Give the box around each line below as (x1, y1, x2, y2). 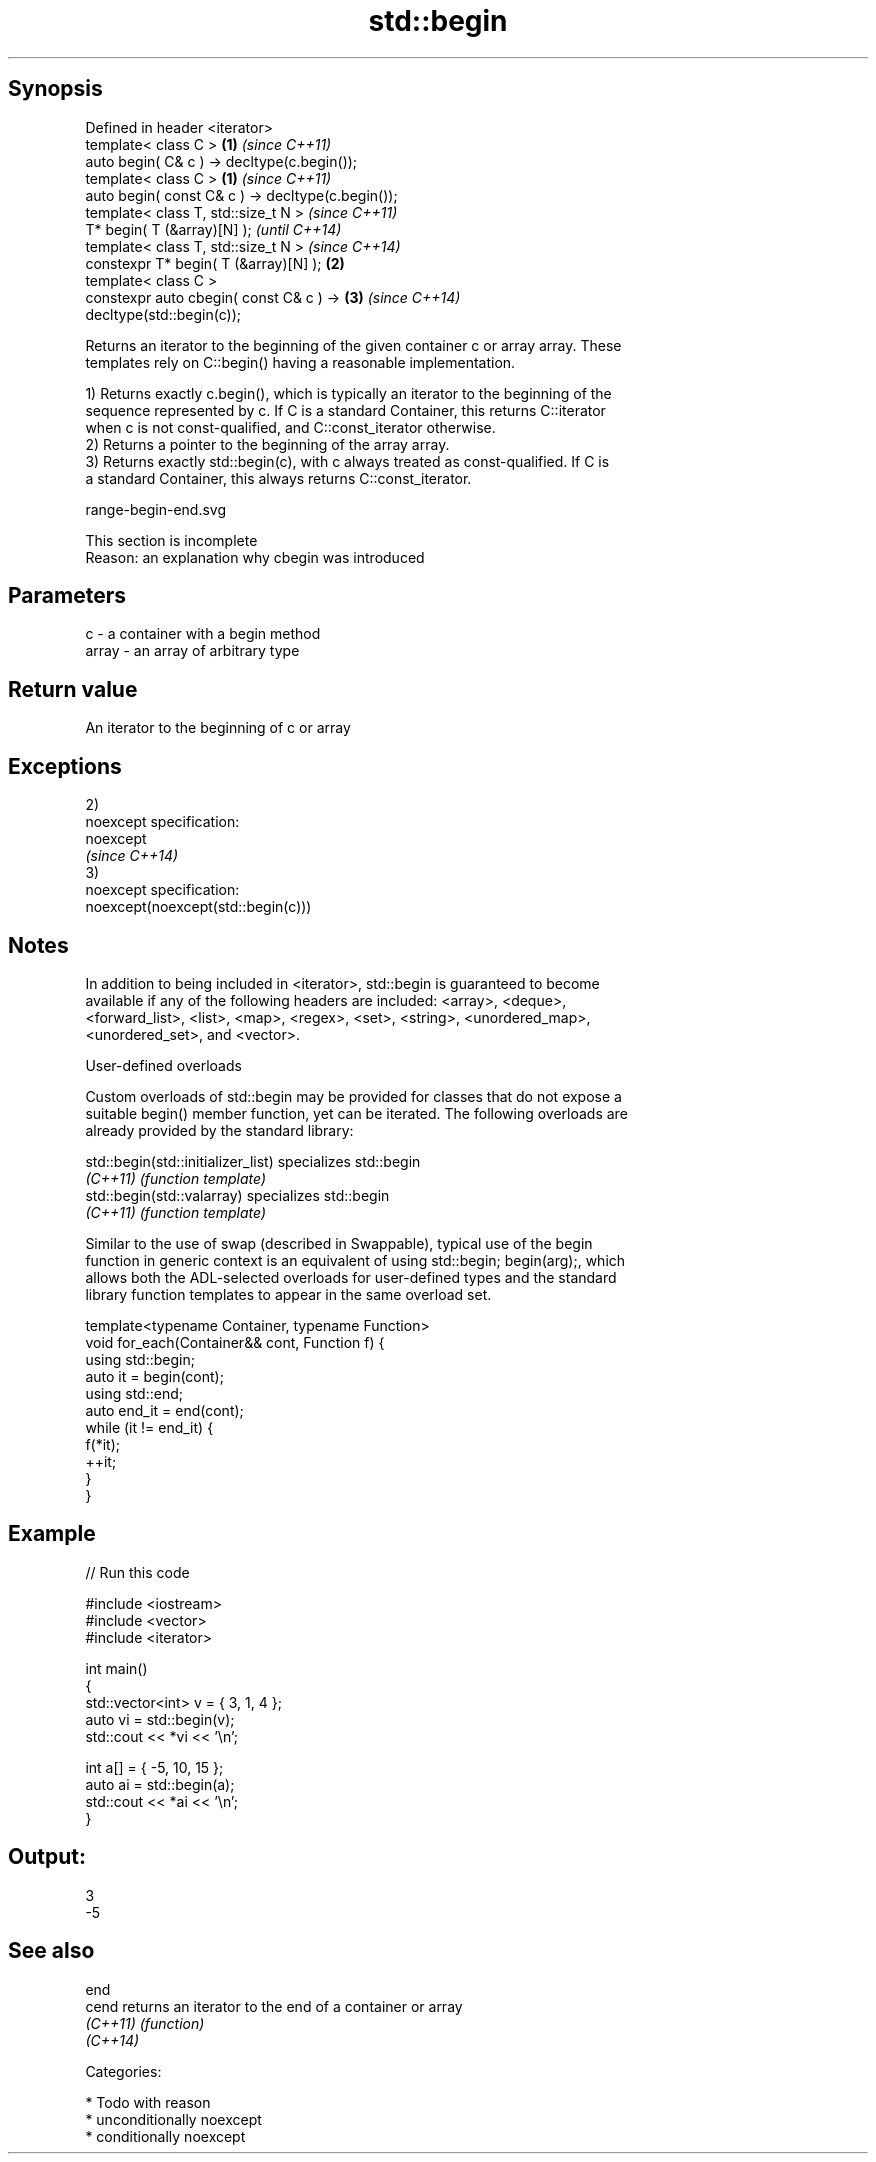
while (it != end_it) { (85, 1418, 214, 1436)
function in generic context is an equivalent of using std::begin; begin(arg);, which (85, 1251, 626, 1269)
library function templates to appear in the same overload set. (85, 1285, 492, 1303)
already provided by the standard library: (85, 1121, 354, 1139)
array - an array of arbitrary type (85, 642, 300, 660)
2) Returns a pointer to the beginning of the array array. (85, 435, 450, 453)
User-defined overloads (85, 1056, 242, 1074)
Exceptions (8, 753, 122, 779)
